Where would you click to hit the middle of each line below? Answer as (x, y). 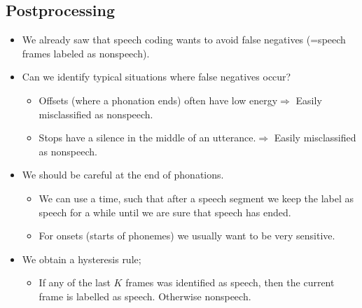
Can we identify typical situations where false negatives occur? (156, 77)
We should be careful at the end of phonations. (123, 175)
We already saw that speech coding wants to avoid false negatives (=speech (184, 40)
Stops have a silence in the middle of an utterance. (147, 138)
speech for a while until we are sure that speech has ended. (165, 212)
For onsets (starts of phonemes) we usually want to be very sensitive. (187, 236)
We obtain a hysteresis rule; (82, 259)
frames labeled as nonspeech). (86, 53)
